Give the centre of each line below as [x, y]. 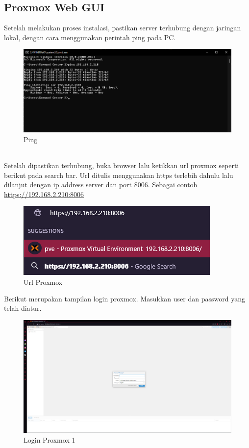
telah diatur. [23, 308]
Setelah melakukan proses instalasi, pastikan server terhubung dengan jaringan [123, 28]
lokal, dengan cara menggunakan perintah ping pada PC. [90, 37]
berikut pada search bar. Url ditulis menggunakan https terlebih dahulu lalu [119, 175]
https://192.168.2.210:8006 [44, 194]
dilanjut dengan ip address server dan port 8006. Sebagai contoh [101, 185]
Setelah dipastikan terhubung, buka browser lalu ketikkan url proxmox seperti [122, 165]
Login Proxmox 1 [50, 439]
